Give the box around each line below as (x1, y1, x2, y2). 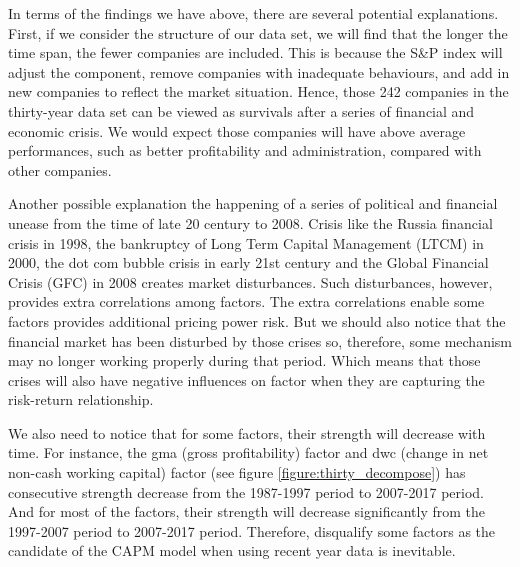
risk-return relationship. (8, 389, 154, 410)
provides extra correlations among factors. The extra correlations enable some (8, 291, 485, 312)
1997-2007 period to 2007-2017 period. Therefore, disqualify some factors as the (8, 520, 496, 541)
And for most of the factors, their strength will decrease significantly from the (8, 501, 486, 522)
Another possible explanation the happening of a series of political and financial (8, 193, 498, 214)
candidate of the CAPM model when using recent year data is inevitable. (8, 540, 456, 561)
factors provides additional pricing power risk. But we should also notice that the (8, 310, 506, 331)
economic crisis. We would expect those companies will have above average (8, 120, 466, 141)
